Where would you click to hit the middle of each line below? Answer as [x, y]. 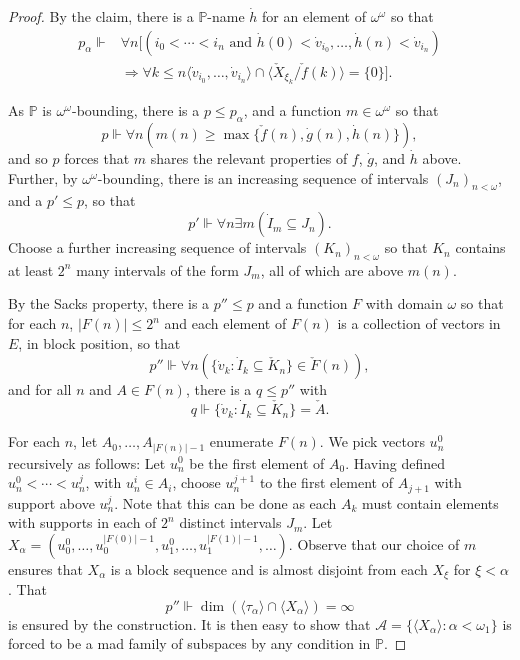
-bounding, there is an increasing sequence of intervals [263, 177]
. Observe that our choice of [374, 543]
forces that [97, 158]
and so [28, 158]
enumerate [241, 441]
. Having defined [395, 462]
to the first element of [326, 482]
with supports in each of [82, 522]
